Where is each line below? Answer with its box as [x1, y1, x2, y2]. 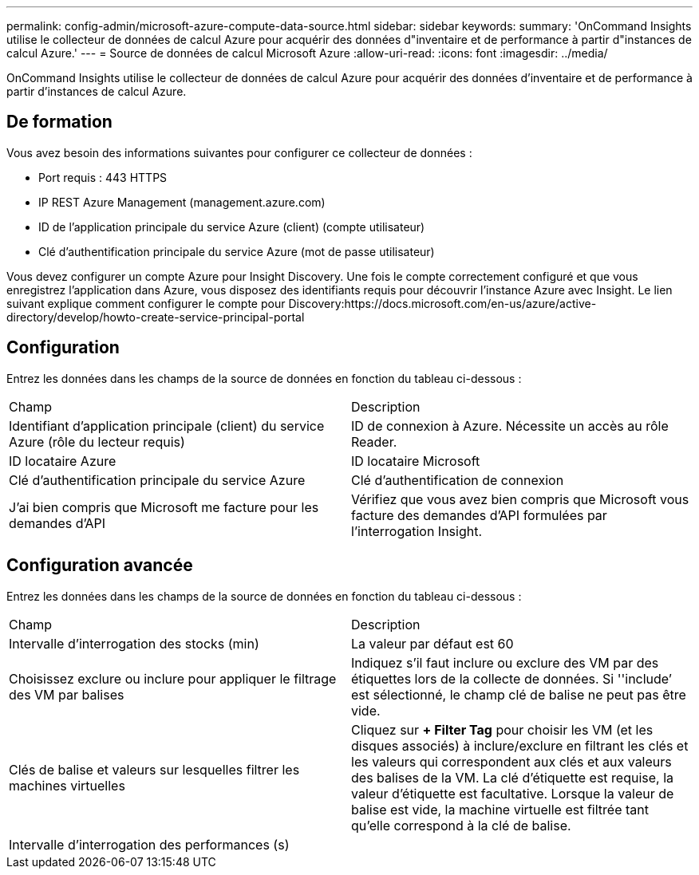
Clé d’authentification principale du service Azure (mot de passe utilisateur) [38, 244, 435, 258]
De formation [6, 112, 113, 132]
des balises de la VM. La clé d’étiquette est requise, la [351, 769, 674, 786]
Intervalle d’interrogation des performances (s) [9, 836, 290, 853]
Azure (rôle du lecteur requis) [9, 433, 185, 450]
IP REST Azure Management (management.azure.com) [38, 195, 326, 209]
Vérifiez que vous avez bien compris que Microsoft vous [351, 491, 689, 507]
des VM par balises [9, 686, 124, 703]
